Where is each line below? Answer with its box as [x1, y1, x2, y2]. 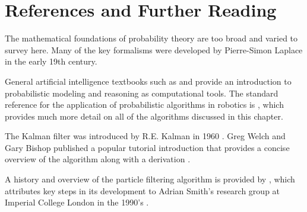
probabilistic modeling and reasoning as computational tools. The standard [5, 86, 278, 99]
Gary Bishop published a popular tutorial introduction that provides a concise [5, 141, 290, 153]
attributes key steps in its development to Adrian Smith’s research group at [5, 184, 280, 197]
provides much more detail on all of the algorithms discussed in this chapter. [5, 110, 283, 122]
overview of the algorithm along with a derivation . [5, 153, 191, 165]
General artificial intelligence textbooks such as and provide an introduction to [5, 75, 292, 87]
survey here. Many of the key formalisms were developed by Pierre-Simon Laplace [5, 43, 303, 56]
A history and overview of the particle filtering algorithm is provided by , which [5, 173, 295, 185]
